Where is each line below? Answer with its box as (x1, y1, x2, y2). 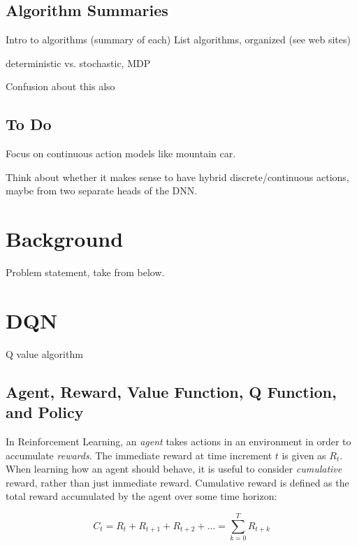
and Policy (6, 401, 84, 423)
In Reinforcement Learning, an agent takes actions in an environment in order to (6, 434, 351, 448)
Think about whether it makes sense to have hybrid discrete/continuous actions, (6, 169, 349, 184)
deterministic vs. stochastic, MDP (6, 55, 151, 70)
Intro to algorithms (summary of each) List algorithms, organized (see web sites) (6, 32, 351, 47)
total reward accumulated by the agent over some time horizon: (6, 489, 277, 503)
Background (6, 224, 124, 253)
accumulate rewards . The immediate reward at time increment (6, 447, 272, 462)
